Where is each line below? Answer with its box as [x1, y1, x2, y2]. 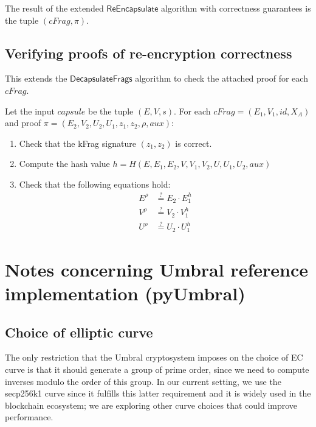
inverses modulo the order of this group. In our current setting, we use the [5, 375, 281, 387]
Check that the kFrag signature [19, 136, 136, 149]
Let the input [5, 104, 55, 117]
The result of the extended [5, 2, 104, 14]
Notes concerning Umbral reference [5, 256, 308, 281]
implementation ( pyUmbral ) [5, 281, 246, 306]
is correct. [175, 136, 212, 149]
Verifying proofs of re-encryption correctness [5, 43, 292, 62]
